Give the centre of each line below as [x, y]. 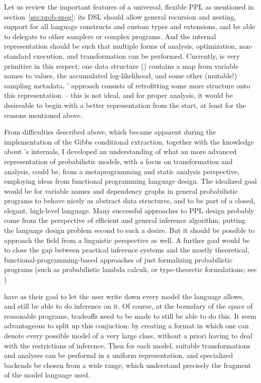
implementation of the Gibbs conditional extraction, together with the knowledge [129, 141]
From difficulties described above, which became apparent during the [110, 132]
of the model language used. [47, 375]
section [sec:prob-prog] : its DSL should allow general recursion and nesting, [120, 16]
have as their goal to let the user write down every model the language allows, [124, 296]
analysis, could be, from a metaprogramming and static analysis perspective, [122, 171]
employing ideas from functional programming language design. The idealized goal [130, 181]
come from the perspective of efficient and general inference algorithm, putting [125, 220]
